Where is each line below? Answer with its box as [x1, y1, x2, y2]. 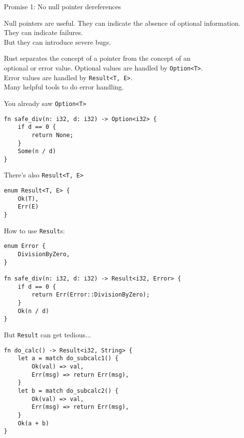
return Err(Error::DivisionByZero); [32, 291, 150, 298]
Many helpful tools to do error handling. [4, 82, 124, 92]
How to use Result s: [4, 225, 65, 235]
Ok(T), [17, 195, 39, 202]
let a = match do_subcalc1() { [17, 355, 119, 362]
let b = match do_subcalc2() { [17, 387, 119, 394]
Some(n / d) [17, 148, 56, 155]
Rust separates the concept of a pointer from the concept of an [4, 53, 191, 63]
